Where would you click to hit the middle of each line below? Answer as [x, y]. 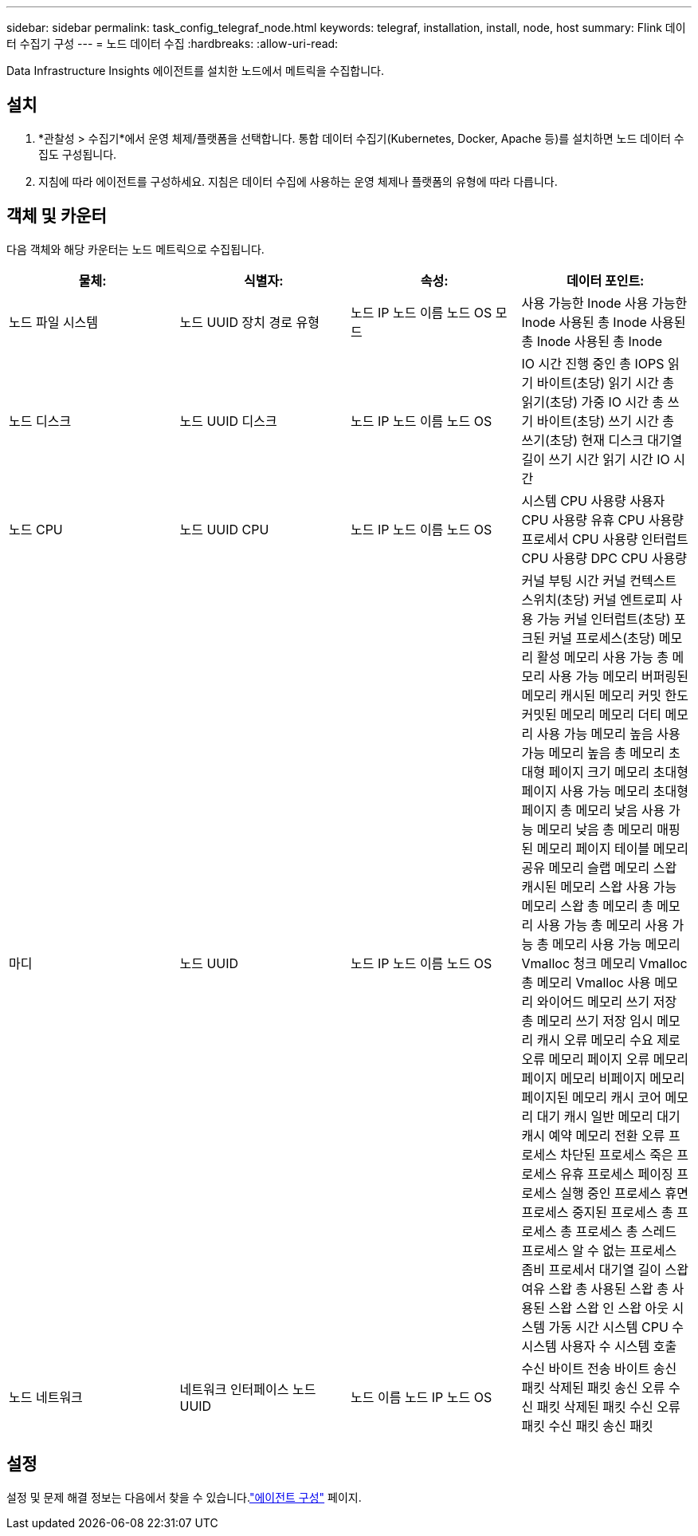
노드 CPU [36, 529]
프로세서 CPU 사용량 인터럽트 [605, 539]
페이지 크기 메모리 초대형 [618, 772]
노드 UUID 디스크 [228, 421]
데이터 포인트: [606, 280]
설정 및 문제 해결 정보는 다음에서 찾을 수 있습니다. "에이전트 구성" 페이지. [184, 1497]
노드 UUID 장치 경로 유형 [249, 322]
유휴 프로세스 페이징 [617, 1174]
